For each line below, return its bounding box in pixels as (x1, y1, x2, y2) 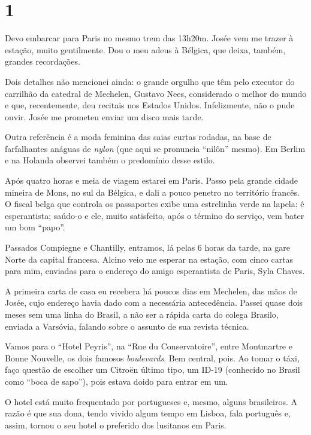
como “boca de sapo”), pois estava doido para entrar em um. (5, 375, 228, 387)
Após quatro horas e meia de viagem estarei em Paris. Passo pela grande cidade (5, 174, 298, 187)
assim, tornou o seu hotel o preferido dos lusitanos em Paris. (5, 418, 227, 431)
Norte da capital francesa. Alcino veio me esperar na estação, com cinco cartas (5, 253, 294, 265)
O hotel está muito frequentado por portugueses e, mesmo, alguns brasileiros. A (5, 395, 297, 407)
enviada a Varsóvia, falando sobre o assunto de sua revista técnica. (5, 320, 249, 332)
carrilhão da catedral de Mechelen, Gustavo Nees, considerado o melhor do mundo (5, 87, 307, 99)
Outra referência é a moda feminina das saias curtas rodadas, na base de (5, 130, 271, 143)
